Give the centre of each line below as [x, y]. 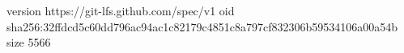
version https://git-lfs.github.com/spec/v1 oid [121, 10]
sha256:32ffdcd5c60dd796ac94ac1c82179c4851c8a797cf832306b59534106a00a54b [202, 26]
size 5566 [29, 42]
